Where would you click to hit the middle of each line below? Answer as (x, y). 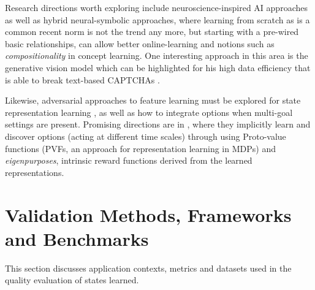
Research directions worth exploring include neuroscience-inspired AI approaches (156, 7)
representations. (35, 172)
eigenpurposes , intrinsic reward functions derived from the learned (129, 160)
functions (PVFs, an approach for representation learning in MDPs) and (140, 148)
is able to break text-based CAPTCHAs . (82, 79)
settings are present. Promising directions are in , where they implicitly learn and (158, 124)
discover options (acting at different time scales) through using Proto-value (146, 136)
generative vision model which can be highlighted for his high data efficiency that (158, 67)
